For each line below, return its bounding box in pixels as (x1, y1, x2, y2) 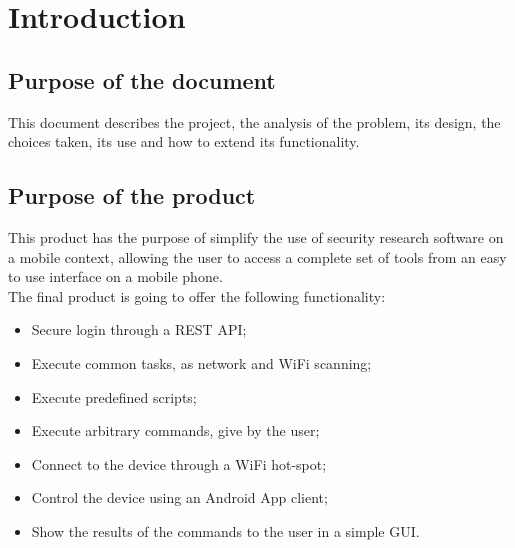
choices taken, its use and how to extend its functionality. (8, 131, 360, 152)
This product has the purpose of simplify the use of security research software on (8, 226, 504, 247)
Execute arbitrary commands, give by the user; (31, 420, 320, 441)
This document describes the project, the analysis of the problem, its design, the (8, 111, 501, 132)
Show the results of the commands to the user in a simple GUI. (31, 520, 420, 541)
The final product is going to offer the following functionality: (8, 285, 386, 306)
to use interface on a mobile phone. (8, 266, 223, 287)
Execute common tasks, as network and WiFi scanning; (31, 352, 372, 373)
